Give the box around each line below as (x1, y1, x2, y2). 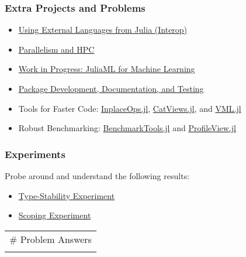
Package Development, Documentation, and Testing (18, 83, 204, 94)
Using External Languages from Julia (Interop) (18, 23, 188, 36)
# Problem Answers (9, 232, 92, 246)
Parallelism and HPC (18, 43, 95, 55)
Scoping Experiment (18, 209, 91, 221)
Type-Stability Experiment (18, 189, 115, 201)
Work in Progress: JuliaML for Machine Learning (18, 63, 195, 75)
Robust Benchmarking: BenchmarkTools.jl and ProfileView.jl (18, 122, 236, 134)
